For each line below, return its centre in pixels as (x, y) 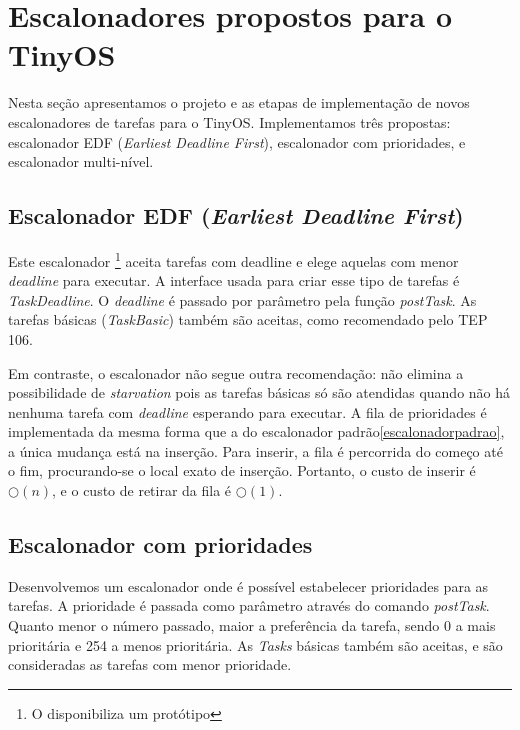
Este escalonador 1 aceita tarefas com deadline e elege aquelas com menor (233, 259)
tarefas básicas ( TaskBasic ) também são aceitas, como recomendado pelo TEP (248, 319)
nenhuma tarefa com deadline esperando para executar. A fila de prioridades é (247, 411)
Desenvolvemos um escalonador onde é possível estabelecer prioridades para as (248, 585)
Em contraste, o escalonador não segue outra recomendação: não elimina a (236, 372)
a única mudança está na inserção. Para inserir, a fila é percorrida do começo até (255, 450)
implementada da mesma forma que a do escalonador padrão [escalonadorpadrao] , (256, 431)
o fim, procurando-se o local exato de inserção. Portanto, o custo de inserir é (242, 470)
